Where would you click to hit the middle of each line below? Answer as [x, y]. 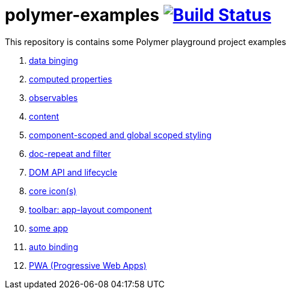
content [44, 116]
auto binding [54, 247]
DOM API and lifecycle [73, 172]
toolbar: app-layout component [90, 209]
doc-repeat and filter [70, 153]
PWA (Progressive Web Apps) [88, 265]
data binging [54, 60]
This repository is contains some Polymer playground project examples [145, 41]
